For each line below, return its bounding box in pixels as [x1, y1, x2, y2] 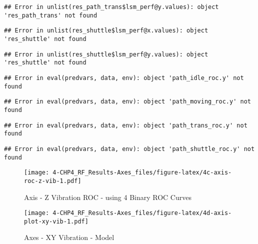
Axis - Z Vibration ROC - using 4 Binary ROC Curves [24, 191, 191, 202]
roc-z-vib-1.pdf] [24, 177, 81, 184]
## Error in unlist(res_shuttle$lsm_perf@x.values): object [4, 27, 208, 34]
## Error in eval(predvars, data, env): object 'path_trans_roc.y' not [4, 121, 247, 129]
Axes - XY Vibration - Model [24, 232, 114, 242]
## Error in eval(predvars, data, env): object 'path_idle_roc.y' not [4, 74, 244, 81]
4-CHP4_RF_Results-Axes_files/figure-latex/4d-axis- [52, 209, 232, 217]
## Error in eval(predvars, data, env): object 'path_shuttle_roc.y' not [4, 145, 255, 152]
